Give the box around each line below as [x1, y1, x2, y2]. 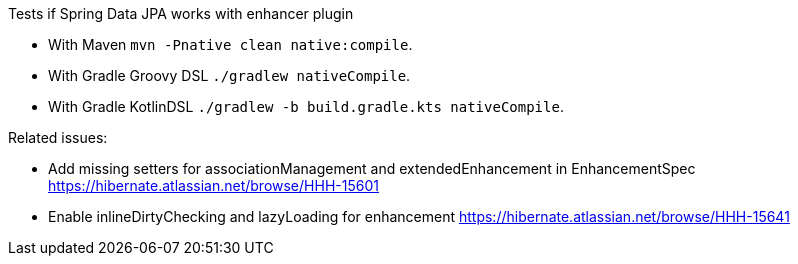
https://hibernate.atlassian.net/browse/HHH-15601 [48, 177, 379, 194]
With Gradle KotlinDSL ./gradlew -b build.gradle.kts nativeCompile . [48, 98, 564, 115]
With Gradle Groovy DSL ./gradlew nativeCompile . [48, 67, 411, 84]
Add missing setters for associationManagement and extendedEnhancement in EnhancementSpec [48, 160, 696, 177]
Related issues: [8, 129, 108, 146]
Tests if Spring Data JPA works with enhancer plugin [8, 5, 354, 22]
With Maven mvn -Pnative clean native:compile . [48, 36, 413, 53]
